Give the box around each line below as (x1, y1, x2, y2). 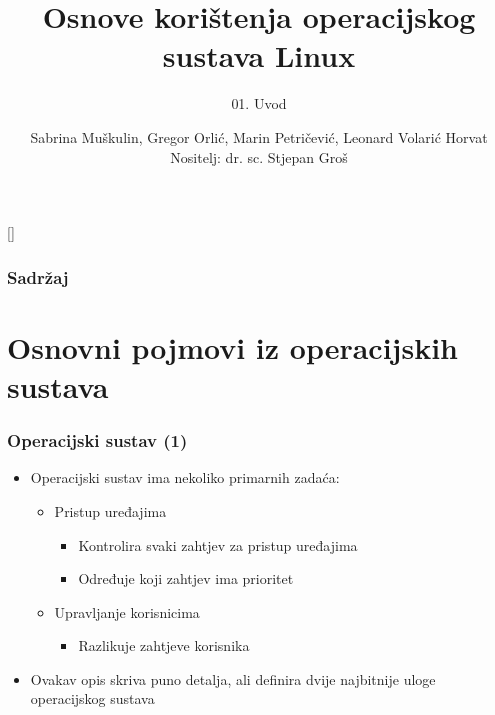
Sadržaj (7, 264, 69, 289)
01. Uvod (231, 93, 287, 114)
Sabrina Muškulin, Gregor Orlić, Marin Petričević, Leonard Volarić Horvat (30, 126, 488, 147)
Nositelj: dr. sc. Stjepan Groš (170, 146, 348, 167)
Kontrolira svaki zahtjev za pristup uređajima (78, 534, 358, 555)
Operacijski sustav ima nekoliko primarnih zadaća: (30, 467, 340, 488)
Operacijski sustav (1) (7, 428, 188, 453)
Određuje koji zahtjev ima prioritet (78, 568, 294, 589)
